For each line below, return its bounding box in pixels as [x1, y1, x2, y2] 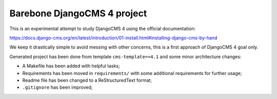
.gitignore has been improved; [22, 84, 93, 90]
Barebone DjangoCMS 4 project [9, 8, 147, 19]
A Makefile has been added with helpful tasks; [22, 63, 120, 69]
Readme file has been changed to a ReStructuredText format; [22, 77, 152, 83]
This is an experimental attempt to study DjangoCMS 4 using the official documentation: [9, 26, 196, 32]
